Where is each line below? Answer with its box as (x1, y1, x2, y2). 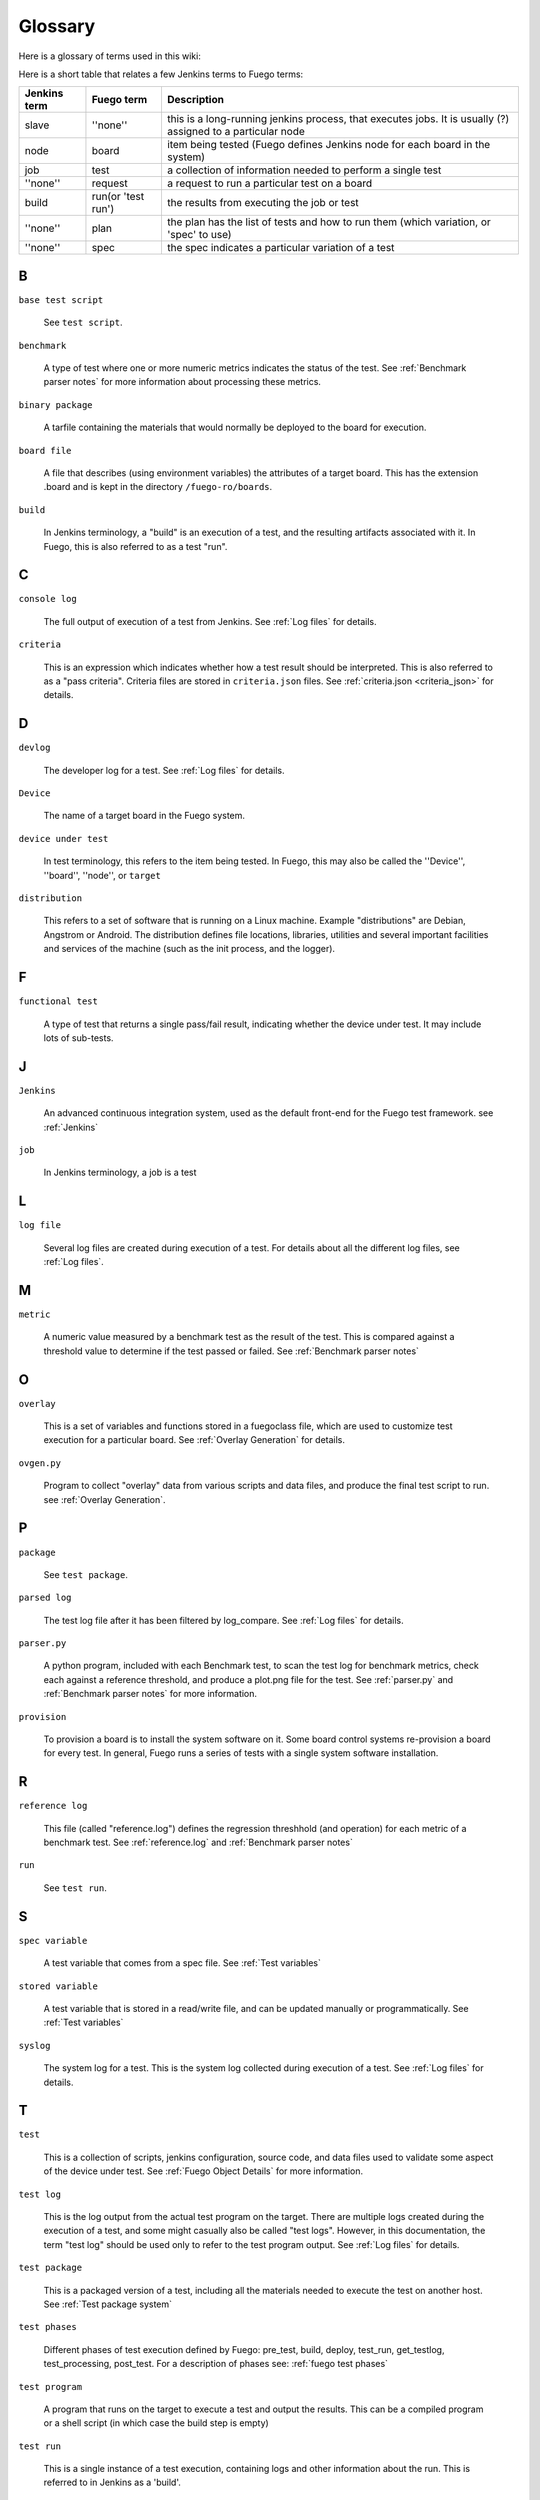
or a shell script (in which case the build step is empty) (43, 2417, 269, 2429)
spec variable (18, 1935, 88, 1946)
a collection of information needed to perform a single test (166, 163, 442, 177)
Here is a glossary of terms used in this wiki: (18, 50, 202, 62)
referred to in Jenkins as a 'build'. (43, 2476, 182, 2489)
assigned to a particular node (166, 125, 305, 139)
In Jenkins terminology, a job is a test (43, 1166, 197, 1179)
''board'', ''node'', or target (43, 869, 162, 881)
